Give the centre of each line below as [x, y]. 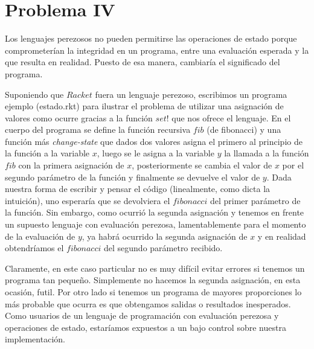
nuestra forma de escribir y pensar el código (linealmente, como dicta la [138, 189]
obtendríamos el [34, 248]
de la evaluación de [40, 236]
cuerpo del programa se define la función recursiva [98, 130]
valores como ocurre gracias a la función [79, 117]
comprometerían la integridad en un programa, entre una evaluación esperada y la [157, 50]
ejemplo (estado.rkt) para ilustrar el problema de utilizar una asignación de [144, 106]
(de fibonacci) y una [244, 130]
